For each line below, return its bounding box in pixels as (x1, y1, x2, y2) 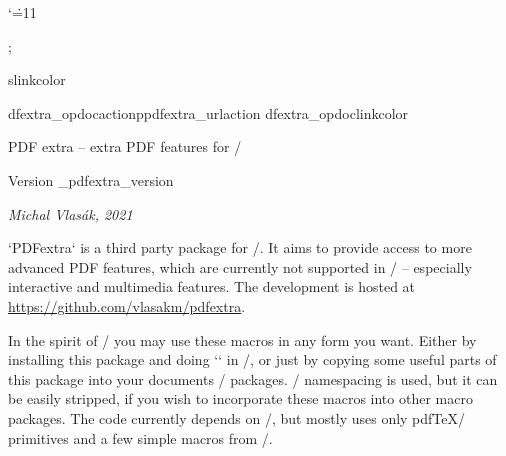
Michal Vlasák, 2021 (8, 203, 133, 224)
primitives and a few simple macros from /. (8, 427, 273, 448)
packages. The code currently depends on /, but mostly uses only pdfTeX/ (8, 407, 466, 428)
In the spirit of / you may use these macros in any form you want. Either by (8, 329, 477, 350)
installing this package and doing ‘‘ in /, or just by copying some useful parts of (8, 349, 497, 370)
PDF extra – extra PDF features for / (8, 136, 242, 157)
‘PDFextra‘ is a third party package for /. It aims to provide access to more (8, 237, 472, 258)
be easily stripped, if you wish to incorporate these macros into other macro (8, 388, 473, 409)
